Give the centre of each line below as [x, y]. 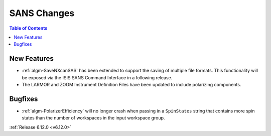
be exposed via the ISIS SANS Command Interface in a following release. [97, 77]
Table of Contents [28, 28]
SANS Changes [42, 13]
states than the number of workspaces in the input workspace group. [93, 118]
